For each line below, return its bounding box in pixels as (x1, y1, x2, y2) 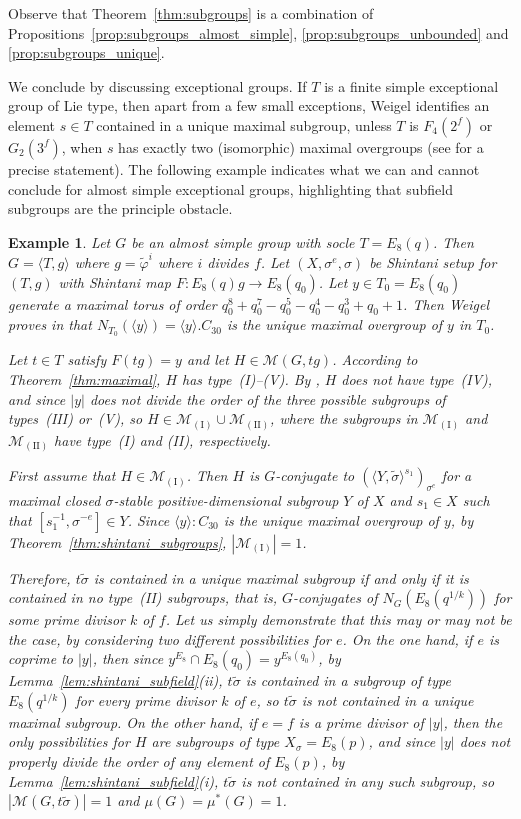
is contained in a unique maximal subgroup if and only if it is (93, 567, 469, 588)
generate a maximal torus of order (8, 293, 217, 314)
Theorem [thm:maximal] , (8, 368, 161, 389)
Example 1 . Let (8, 231, 111, 252)
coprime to (8, 648, 73, 669)
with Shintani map (58, 271, 171, 292)
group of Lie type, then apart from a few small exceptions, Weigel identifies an (8, 95, 490, 116)
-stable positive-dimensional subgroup (113, 489, 339, 510)
